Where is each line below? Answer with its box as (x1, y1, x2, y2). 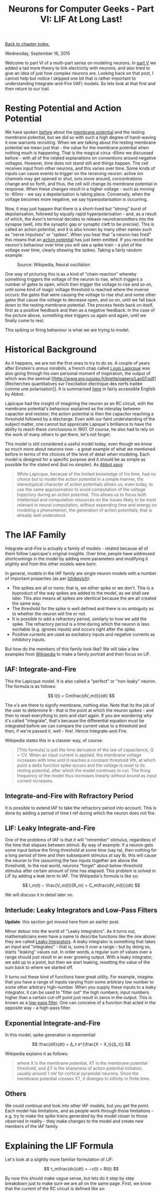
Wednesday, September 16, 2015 (5, 51, 70, 56)
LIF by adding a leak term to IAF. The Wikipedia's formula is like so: (5, 873, 139, 879)
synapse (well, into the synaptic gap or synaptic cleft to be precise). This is (5, 221, 155, 227)
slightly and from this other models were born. (5, 561, 97, 567)
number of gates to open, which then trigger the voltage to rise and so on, (5, 281, 153, 287)
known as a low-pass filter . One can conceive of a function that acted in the (5, 1000, 156, 1006)
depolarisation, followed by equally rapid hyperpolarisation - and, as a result (5, 211, 157, 217)
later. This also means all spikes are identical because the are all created (12, 596, 156, 601)
